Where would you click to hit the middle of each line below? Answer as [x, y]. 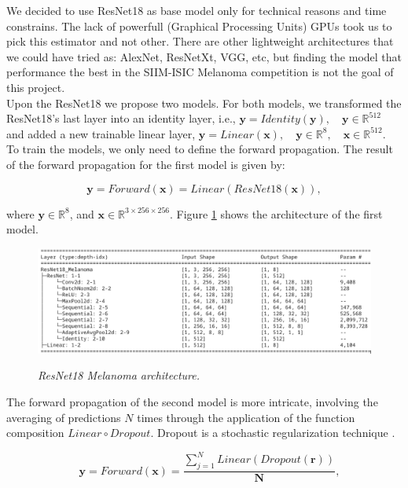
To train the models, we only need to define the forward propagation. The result [200, 149]
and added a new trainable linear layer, [101, 133]
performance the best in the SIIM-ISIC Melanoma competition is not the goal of [200, 72]
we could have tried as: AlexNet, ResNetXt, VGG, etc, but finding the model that [204, 56]
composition [35, 433]
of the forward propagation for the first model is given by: [146, 164]
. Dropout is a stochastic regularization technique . [273, 433]
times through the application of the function [246, 417]
